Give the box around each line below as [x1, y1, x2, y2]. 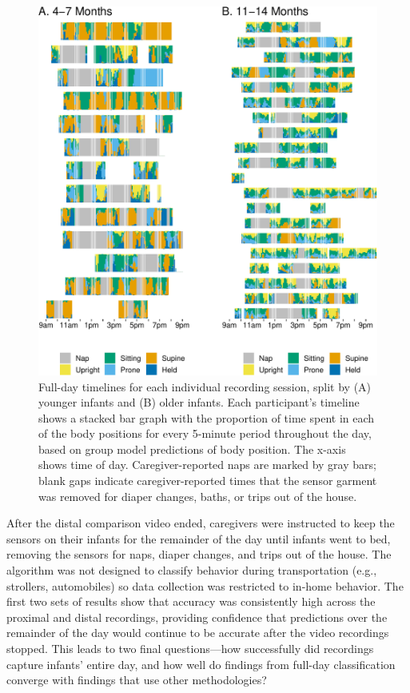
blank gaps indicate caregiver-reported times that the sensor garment [38, 472, 377, 489]
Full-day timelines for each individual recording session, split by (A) [38, 378, 372, 395]
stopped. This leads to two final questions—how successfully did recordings [6, 640, 374, 656]
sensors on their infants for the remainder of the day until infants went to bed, [6, 530, 391, 547]
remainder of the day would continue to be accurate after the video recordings [6, 624, 389, 641]
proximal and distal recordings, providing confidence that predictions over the [6, 608, 388, 625]
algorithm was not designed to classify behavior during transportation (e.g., [6, 562, 377, 579]
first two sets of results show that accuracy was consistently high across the [6, 593, 376, 610]
